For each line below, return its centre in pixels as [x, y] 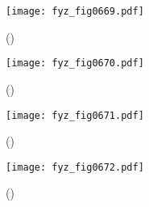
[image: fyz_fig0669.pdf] [75, 11]
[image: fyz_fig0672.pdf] [75, 167]
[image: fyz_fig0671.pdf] [75, 115]
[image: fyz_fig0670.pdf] [75, 63]
